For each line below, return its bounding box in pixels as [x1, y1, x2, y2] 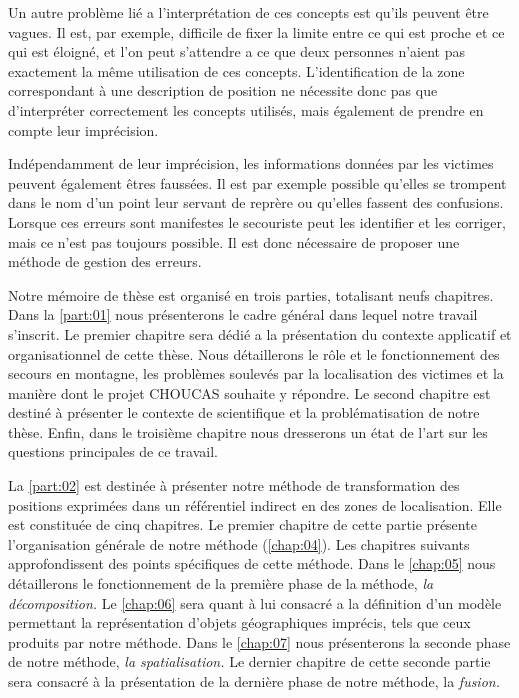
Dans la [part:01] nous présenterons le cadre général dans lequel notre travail [8, 304, 478, 325]
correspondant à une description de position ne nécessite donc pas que [8, 80, 438, 101]
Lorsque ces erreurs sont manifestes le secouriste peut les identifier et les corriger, [8, 211, 506, 232]
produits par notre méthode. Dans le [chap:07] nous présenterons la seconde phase [8, 631, 511, 652]
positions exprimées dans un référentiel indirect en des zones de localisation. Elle [8, 494, 502, 515]
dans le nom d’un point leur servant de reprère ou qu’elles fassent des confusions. [8, 192, 504, 213]
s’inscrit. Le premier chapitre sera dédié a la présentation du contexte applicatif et [8, 323, 512, 344]
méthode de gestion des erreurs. [8, 251, 202, 272]
